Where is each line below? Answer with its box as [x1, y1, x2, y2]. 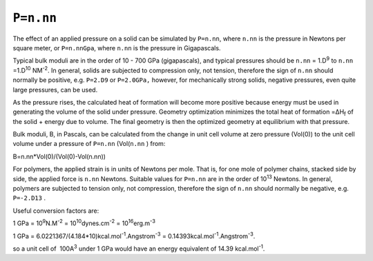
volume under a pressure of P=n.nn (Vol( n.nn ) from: [12, 140, 166, 148]
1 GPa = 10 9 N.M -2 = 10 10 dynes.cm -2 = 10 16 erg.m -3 [12, 218, 155, 227]
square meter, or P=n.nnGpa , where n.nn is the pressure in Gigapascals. [12, 43, 221, 52]
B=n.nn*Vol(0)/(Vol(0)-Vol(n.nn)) [12, 152, 106, 160]
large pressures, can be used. [12, 85, 98, 94]
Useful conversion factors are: [12, 207, 99, 215]
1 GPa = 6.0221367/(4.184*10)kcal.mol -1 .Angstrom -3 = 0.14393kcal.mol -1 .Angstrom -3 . [12, 231, 256, 240]
